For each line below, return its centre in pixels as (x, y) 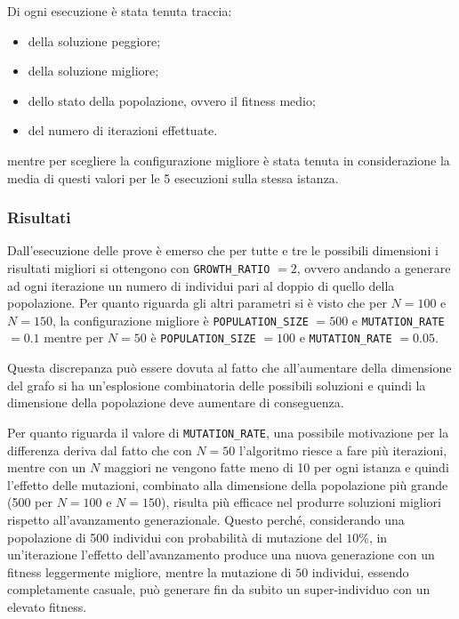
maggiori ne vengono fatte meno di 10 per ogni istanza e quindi (276, 467)
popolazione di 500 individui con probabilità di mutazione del (175, 537)
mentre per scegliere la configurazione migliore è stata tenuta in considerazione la (229, 160)
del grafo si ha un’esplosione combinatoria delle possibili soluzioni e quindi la (217, 385)
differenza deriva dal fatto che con (100, 450)
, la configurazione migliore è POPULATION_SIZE (180, 320)
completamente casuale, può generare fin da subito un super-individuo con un (219, 589)
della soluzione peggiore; (94, 40)
